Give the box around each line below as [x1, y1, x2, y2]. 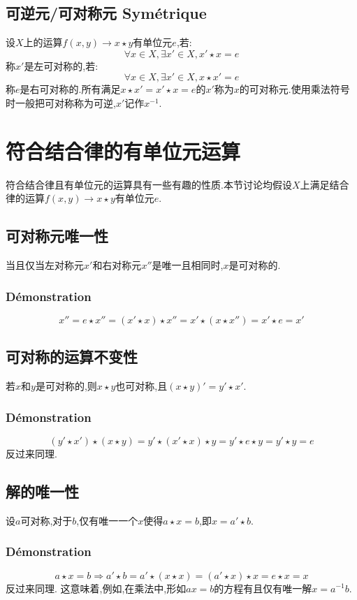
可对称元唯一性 [6, 225, 108, 247]
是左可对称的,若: [24, 58, 99, 73]
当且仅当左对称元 [6, 258, 84, 272]
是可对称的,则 [35, 379, 97, 393]
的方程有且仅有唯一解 [214, 580, 312, 595]
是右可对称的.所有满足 [20, 82, 121, 96]
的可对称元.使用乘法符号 [239, 82, 350, 96]
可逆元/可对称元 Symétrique [6, 2, 207, 24]
